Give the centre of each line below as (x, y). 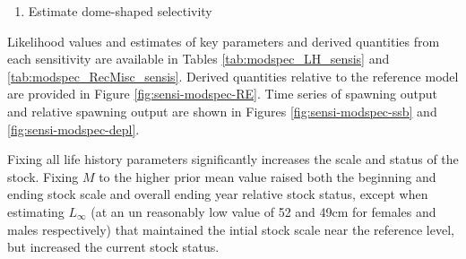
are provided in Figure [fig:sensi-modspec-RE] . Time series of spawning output (222, 94)
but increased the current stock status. (113, 247)
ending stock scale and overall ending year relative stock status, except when (218, 194)
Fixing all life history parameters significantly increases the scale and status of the (233, 159)
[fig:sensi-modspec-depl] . (73, 129)
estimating (36, 211)
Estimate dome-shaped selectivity (120, 11)
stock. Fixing (43, 176)
